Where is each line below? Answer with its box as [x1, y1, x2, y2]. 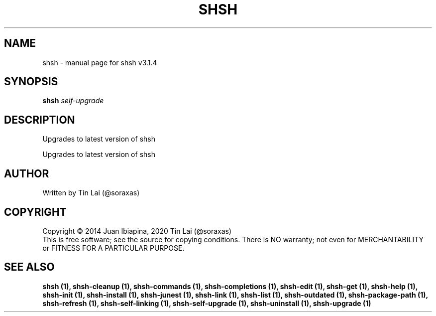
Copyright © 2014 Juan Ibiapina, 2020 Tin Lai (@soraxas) [42, 226, 232, 235]
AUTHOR [4, 167, 49, 180]
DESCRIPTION [4, 113, 75, 126]
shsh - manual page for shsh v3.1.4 [42, 58, 157, 67]
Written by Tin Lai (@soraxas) [42, 188, 140, 197]
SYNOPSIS [4, 75, 58, 88]
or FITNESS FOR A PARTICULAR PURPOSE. [42, 243, 185, 252]
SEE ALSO [4, 261, 55, 274]
